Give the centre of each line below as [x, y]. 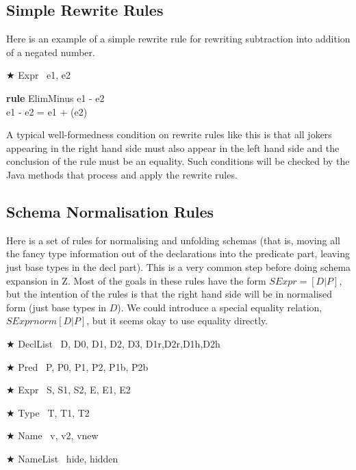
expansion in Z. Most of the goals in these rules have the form [136, 280]
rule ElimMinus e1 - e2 [55, 97]
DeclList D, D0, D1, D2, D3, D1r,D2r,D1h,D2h [119, 343]
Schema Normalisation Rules [110, 211]
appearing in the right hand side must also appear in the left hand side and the [173, 147]
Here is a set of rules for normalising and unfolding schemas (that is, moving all [173, 240]
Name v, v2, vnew [58, 435]
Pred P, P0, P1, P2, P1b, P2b [83, 366]
